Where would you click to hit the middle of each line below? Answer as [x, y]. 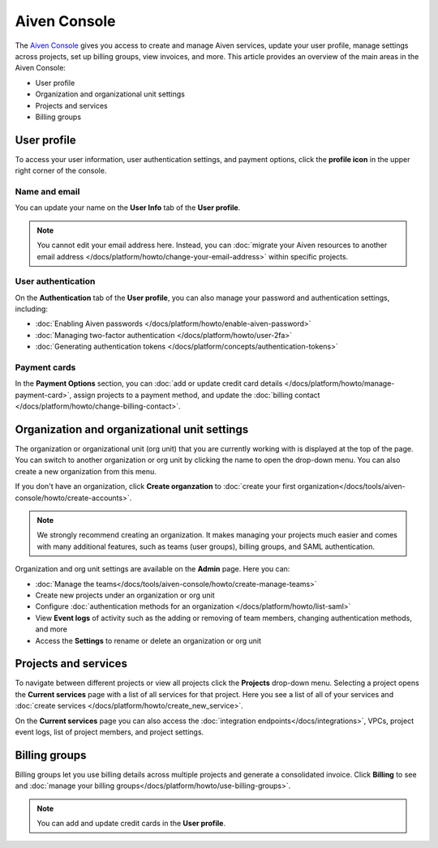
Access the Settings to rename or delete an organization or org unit [148, 640]
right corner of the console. [61, 171]
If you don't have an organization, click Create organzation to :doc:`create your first [155, 486]
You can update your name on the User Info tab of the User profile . [128, 208]
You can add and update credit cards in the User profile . [131, 824]
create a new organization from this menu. [86, 471]
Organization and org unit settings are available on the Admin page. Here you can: [152, 569]
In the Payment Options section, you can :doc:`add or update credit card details [149, 383]
